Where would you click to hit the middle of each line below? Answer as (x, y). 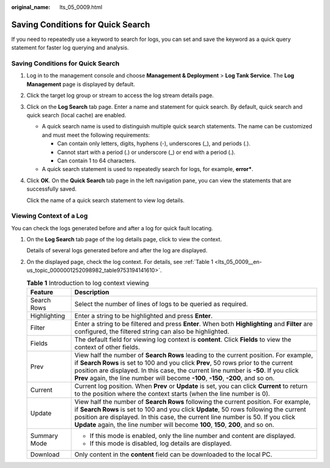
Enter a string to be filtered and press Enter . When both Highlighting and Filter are (193, 324)
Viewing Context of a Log (50, 216)
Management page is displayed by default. (81, 84)
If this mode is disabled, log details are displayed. (161, 443)
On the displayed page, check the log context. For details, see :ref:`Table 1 (120, 261)
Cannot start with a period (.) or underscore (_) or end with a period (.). (146, 152)
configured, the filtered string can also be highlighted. (152, 331)
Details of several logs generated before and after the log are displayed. (117, 250)
